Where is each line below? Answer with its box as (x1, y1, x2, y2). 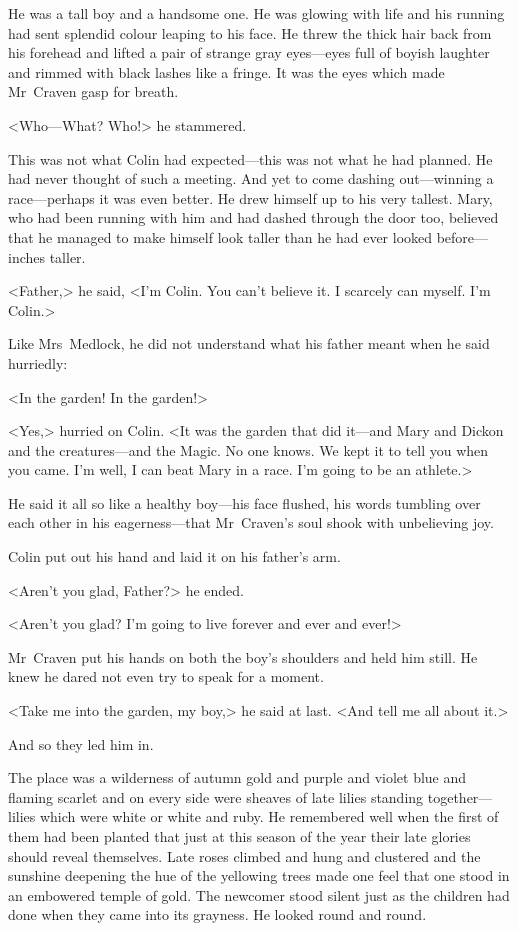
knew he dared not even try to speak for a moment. (8, 666, 324, 687)
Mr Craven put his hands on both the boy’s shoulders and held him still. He (8, 646, 478, 667)
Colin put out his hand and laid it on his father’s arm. (8, 546, 341, 567)
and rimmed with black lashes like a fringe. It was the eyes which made (8, 61, 445, 82)
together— (427, 786, 493, 807)
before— (436, 226, 489, 247)
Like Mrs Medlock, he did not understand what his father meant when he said (8, 333, 490, 354)
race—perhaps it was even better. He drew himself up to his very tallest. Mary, (8, 187, 493, 208)
